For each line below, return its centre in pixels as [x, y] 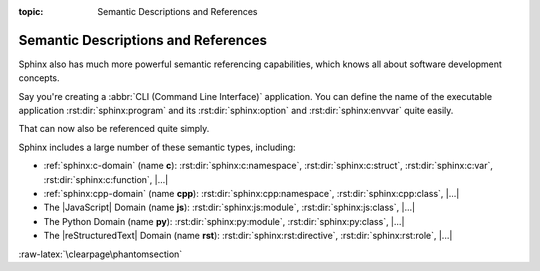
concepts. [39, 78]
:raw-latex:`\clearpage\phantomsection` [100, 254]
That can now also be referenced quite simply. [114, 129]
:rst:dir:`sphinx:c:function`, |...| [106, 179]
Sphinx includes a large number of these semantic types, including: [157, 147]
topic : [31, 11]
